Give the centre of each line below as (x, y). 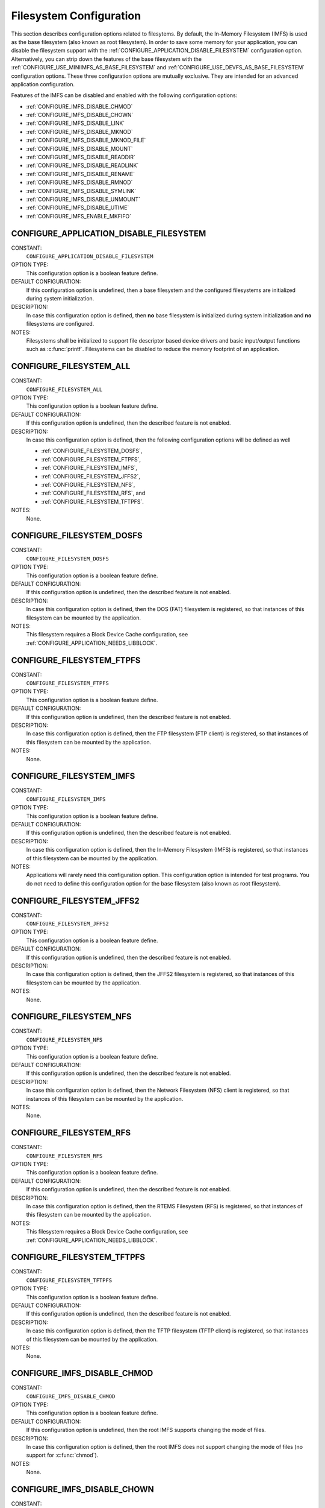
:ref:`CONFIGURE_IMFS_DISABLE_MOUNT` (79, 148)
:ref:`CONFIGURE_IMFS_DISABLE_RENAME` (81, 174)
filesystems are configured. (60, 324)
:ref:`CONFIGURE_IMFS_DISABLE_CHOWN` (80, 115)
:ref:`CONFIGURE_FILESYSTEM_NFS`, (88, 484)
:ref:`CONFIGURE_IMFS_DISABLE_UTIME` (78, 208)
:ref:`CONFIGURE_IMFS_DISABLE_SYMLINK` (81, 191)
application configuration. (43, 84)
